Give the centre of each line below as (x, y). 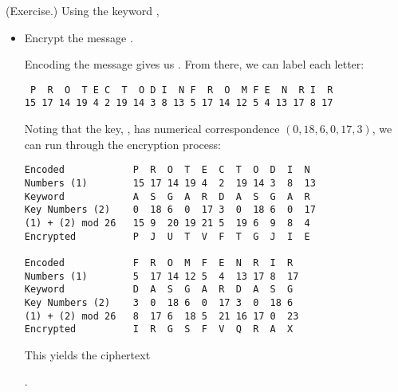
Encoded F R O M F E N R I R (159, 263)
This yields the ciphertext (87, 354)
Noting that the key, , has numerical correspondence (152, 129)
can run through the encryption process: (122, 144)
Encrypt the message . (79, 37)
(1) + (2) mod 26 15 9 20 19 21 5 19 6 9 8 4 (167, 223)
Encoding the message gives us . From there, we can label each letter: (194, 64)
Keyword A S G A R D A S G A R (167, 196)
